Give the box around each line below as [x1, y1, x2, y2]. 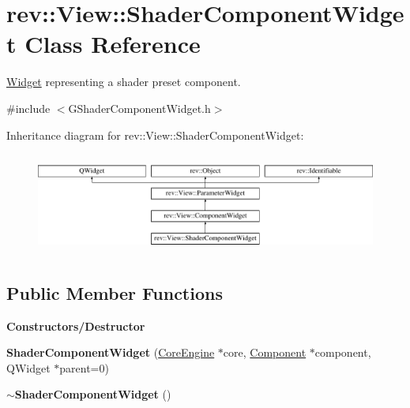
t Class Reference [6, 28, 201, 60]
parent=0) [59, 359, 109, 376]
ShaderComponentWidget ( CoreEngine [6, 344, 215, 361]
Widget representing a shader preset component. [6, 73, 241, 90]
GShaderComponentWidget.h [68, 99, 211, 116]
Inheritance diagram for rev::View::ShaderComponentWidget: [6, 126, 304, 143]
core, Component [223, 344, 307, 361]
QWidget [6, 359, 51, 376]
